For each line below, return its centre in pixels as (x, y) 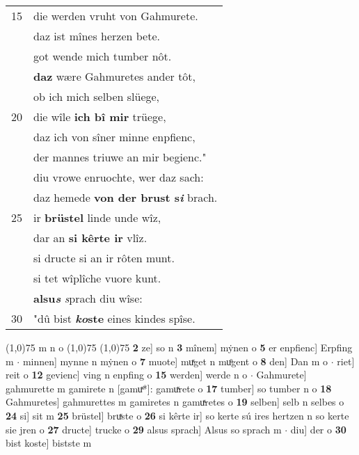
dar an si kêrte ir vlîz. (90, 238)
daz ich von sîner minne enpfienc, (114, 137)
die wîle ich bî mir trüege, (100, 117)
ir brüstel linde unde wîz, (97, 217)
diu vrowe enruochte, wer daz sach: (119, 177)
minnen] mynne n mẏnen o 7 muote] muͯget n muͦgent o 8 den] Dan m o (175, 361)
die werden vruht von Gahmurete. (116, 16)
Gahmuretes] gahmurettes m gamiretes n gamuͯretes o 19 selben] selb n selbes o (175, 402)
